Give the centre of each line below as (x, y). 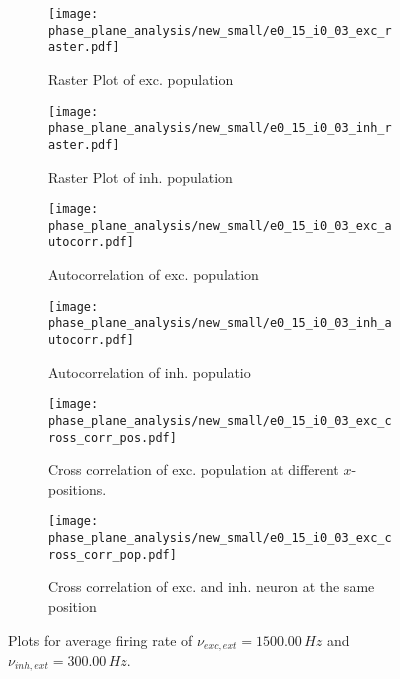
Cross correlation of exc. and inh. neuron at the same (211, 586)
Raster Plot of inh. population (140, 176)
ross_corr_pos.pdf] (112, 437)
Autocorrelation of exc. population (153, 274)
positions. (77, 488)
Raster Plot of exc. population (141, 78)
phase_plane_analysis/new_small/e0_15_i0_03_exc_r (220, 30)
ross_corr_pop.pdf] (112, 554)
